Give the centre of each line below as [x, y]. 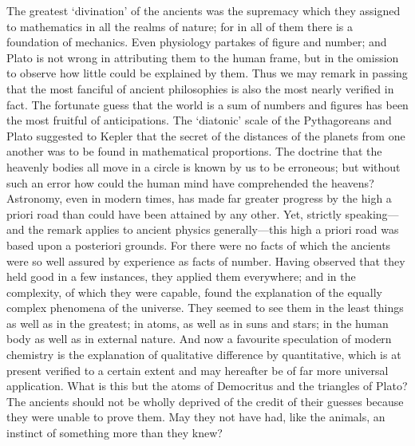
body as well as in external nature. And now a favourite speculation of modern [199, 339]
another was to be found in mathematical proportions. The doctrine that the [194, 151]
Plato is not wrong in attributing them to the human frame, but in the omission [203, 57]
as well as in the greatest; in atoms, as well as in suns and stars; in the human [198, 323]
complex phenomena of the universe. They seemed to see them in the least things [205, 308]
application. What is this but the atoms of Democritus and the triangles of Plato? [207, 386]
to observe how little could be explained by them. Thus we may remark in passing [207, 73]
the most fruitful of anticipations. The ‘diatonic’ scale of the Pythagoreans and [199, 120]
